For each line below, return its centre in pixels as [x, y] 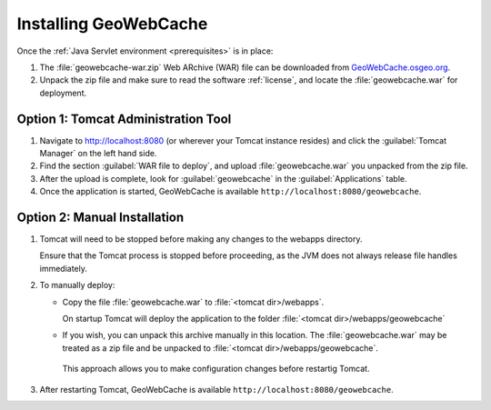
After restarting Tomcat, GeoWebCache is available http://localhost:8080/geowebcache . [217, 389]
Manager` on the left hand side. [98, 154]
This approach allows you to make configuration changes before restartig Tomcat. [216, 369]
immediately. [64, 268]
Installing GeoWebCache [112, 24]
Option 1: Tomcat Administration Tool [124, 119]
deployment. [63, 93]
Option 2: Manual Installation [100, 217]
